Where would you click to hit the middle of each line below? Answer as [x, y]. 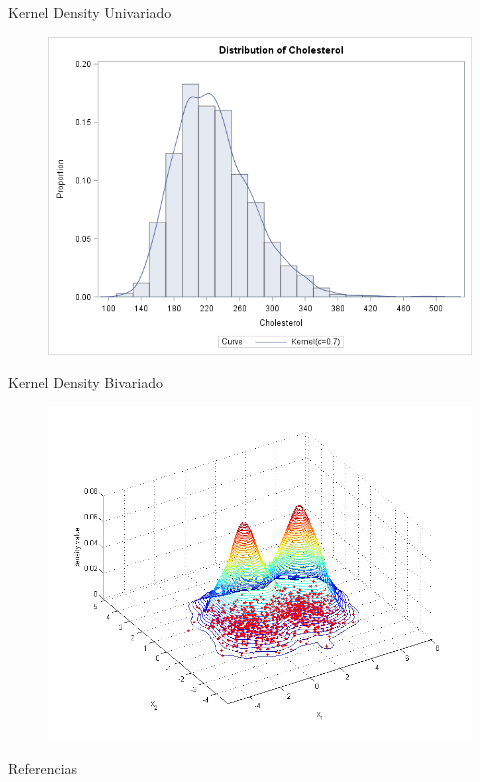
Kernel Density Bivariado [85, 382]
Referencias [43, 767]
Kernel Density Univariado [90, 12]
